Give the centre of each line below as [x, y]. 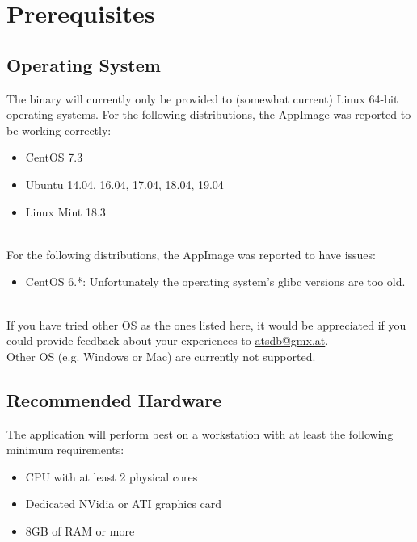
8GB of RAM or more [80, 530]
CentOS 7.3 [54, 157]
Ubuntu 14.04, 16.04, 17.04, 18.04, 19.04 [124, 184]
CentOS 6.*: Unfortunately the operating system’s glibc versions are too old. [215, 282]
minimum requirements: [65, 450]
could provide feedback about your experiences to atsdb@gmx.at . [168, 340]
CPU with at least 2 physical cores [112, 476]
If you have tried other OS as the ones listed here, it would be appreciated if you [206, 324]
